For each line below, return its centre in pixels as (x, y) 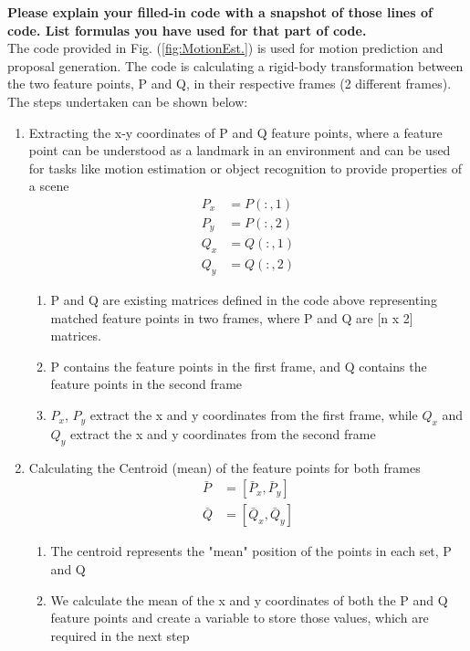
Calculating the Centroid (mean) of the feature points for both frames (225, 467)
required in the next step (120, 635)
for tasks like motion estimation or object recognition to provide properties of (245, 168)
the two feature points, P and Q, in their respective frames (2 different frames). (230, 84)
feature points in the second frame (146, 384)
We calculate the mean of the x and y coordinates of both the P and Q (249, 599)
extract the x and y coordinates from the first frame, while (254, 415)
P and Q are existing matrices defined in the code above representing (244, 300)
